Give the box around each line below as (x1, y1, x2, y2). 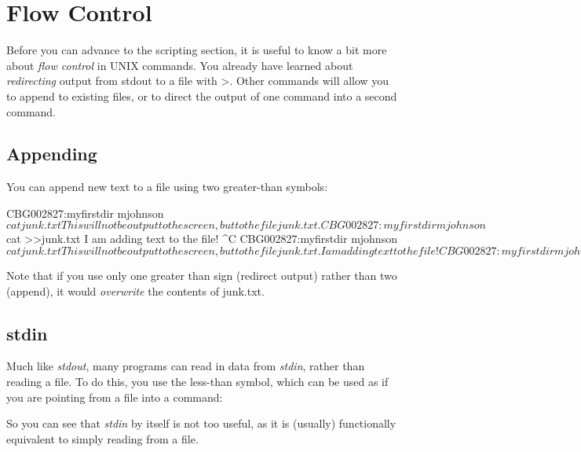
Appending (6, 141, 97, 166)
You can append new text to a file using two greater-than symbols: (6, 178, 328, 195)
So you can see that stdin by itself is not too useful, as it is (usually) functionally (6, 415, 396, 432)
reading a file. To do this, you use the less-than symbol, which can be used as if (6, 373, 389, 390)
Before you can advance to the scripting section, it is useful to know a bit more (6, 42, 387, 58)
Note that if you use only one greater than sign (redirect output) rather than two (6, 267, 397, 284)
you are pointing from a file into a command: (6, 388, 223, 405)
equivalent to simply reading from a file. (6, 430, 199, 446)
